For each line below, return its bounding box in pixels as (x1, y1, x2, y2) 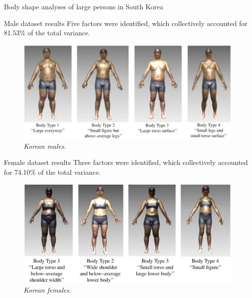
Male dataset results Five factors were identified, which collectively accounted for (4, 18, 248, 28)
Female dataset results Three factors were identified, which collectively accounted (4, 157, 248, 167)
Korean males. (24, 140, 66, 151)
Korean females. (24, 284, 72, 295)
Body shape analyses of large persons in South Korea (4, 1, 164, 11)
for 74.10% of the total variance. (4, 166, 101, 177)
